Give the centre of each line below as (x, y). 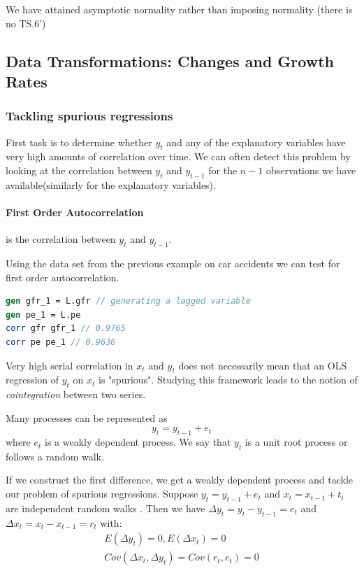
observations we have (311, 170)
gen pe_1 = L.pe (43, 315)
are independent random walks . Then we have (105, 508)
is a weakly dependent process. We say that (138, 442)
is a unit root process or (296, 442)
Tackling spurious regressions (89, 116)
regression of (32, 380)
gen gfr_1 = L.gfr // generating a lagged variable (128, 301)
